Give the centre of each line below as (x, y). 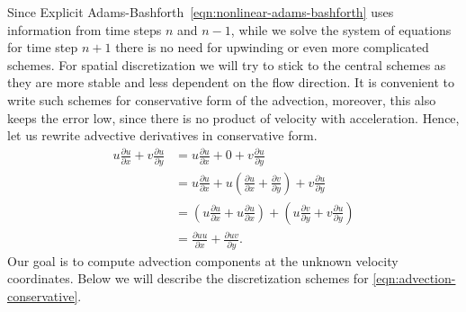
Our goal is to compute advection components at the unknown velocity (203, 260)
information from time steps (85, 29)
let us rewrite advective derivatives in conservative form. (162, 135)
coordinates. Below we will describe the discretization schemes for (188, 278)
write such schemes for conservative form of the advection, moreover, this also (222, 99)
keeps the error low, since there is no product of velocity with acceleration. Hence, (233, 117)
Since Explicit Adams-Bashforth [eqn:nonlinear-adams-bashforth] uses (201, 12)
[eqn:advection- (414, 278)
